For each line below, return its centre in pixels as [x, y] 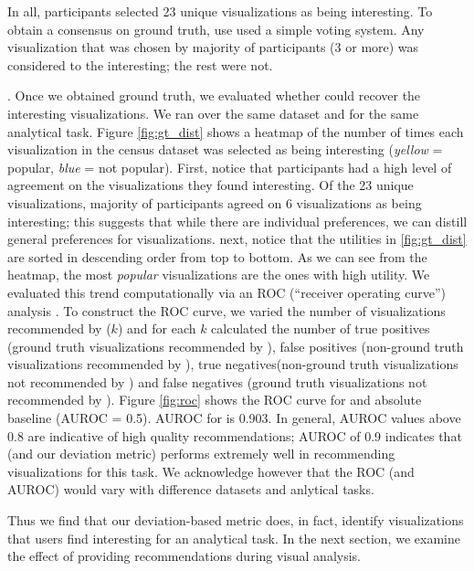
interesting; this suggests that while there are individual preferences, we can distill [237, 221]
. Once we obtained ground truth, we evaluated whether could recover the [214, 95]
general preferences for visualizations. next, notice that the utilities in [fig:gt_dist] [237, 239]
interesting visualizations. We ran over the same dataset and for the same [213, 113]
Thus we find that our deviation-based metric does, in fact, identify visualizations [236, 520]
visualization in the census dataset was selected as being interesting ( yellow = [225, 149]
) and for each [157, 328]
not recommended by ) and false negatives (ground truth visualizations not [217, 381]
